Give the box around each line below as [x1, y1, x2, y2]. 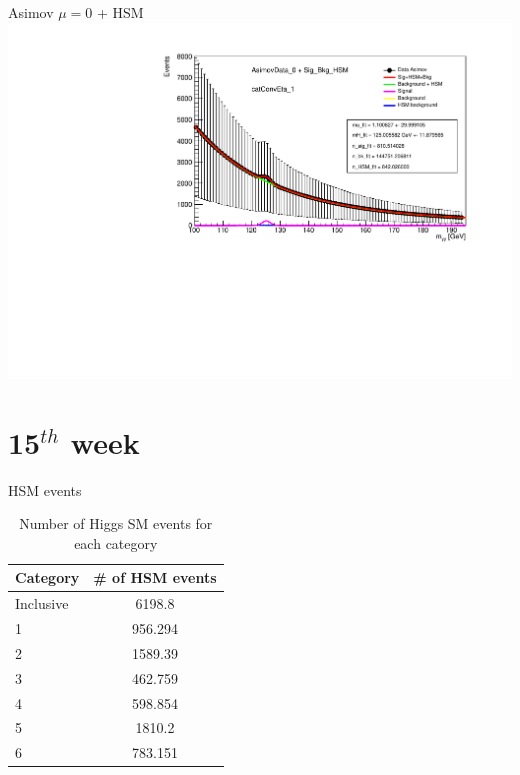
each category [74, 532, 158, 553]
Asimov [8, 2, 54, 22]
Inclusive [15, 593, 69, 614]
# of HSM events [93, 567, 217, 588]
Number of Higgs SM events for [19, 513, 213, 534]
